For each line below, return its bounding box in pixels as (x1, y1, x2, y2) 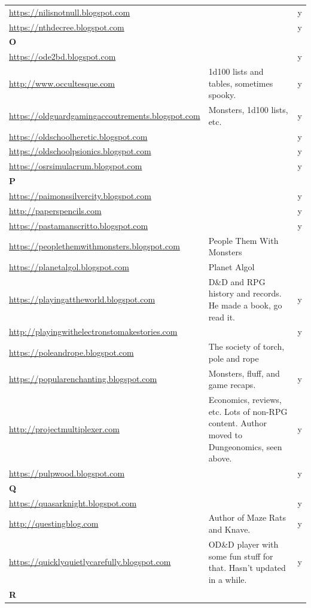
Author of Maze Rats (208, 511, 286, 524)
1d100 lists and (208, 65, 264, 78)
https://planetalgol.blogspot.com (9, 260, 129, 273)
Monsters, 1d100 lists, (208, 103, 288, 116)
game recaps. (208, 378, 256, 391)
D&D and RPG (208, 275, 266, 288)
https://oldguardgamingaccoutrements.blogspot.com (9, 109, 200, 121)
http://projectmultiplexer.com (9, 423, 120, 435)
